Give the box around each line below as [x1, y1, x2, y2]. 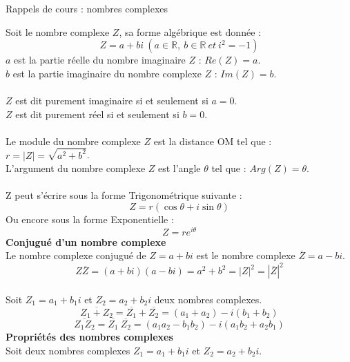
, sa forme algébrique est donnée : [119, 24, 261, 39]
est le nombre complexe [196, 248, 295, 263]
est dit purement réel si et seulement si [15, 106, 179, 121]
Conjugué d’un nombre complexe [6, 234, 166, 249]
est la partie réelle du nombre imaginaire [14, 53, 186, 67]
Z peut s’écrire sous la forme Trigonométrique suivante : [6, 188, 242, 202]
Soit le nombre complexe [6, 24, 110, 39]
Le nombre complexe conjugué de [6, 248, 146, 263]
